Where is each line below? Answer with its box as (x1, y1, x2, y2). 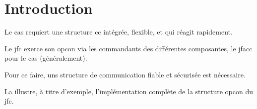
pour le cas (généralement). (4, 53, 87, 63)
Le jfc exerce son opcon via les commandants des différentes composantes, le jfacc (4, 43, 253, 53)
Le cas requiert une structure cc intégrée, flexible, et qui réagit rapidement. (4, 27, 233, 37)
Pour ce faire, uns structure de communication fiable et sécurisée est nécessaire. (4, 69, 246, 79)
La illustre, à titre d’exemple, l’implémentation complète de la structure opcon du (4, 86, 254, 96)
